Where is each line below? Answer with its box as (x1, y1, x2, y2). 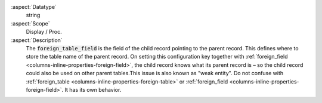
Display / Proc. (26, 28, 62, 36)
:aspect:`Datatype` (11, 4, 57, 10)
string (26, 12, 41, 19)
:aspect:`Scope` (11, 20, 50, 27)
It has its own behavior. (64, 86, 122, 93)
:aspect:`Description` (11, 36, 63, 44)
